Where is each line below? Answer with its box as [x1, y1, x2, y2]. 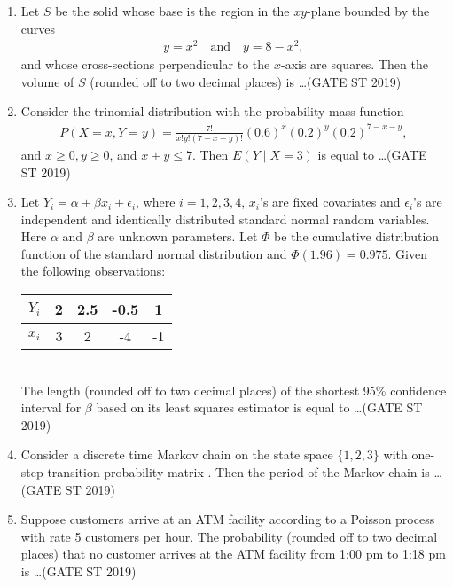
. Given [387, 244, 427, 262]
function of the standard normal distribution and [20, 244, 287, 262]
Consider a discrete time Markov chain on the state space [20, 445, 333, 464]
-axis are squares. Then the [280, 55, 428, 74]
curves [20, 19, 56, 37]
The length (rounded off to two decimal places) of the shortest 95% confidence [20, 380, 447, 399]
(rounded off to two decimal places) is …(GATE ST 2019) [90, 72, 402, 90]
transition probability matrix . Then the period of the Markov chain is [47, 463, 430, 481]
